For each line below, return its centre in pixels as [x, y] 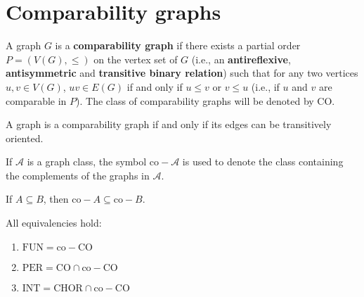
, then [56, 199]
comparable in [36, 100]
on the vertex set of [136, 59]
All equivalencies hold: [54, 223]
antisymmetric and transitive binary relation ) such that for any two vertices [182, 73]
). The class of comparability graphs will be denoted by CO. [206, 100]
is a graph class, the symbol [87, 162]
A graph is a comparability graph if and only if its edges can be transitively [169, 124]
